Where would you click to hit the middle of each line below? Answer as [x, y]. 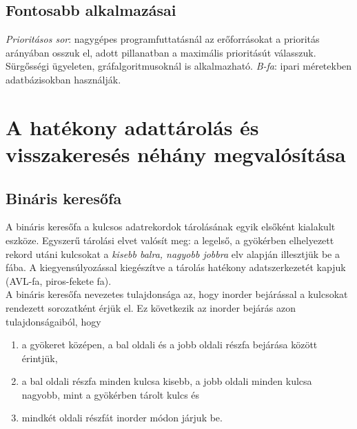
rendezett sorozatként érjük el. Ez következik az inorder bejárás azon [151, 307]
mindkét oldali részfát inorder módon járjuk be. [122, 418]
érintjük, [40, 358]
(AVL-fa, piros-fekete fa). [59, 280]
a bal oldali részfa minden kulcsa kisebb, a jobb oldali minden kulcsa [167, 381]
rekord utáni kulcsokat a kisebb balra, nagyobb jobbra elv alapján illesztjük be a [173, 253]
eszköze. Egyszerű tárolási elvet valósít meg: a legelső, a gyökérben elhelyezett [170, 240]
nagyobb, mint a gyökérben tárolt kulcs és [111, 394]
